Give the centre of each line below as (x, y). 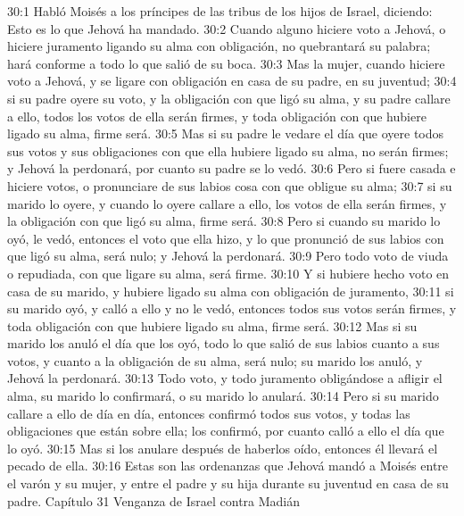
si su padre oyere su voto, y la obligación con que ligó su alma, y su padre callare (229, 98)
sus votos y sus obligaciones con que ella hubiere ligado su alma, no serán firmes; (228, 150)
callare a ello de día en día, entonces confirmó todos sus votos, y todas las (209, 413)
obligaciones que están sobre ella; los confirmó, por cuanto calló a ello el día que (226, 431)
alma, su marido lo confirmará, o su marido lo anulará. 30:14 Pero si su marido (223, 396)
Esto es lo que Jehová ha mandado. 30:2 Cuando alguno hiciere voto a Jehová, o (227, 28)
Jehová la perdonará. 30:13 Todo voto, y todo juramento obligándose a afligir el (225, 378)
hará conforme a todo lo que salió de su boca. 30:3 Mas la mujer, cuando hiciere (226, 63)
